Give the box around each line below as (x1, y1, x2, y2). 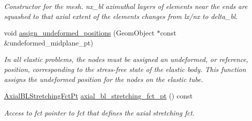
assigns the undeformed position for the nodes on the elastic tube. (4, 73, 203, 84)
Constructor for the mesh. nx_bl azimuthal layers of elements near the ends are (4, 1, 248, 11)
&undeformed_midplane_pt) (4, 37, 93, 47)
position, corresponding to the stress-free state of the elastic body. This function (4, 63, 246, 74)
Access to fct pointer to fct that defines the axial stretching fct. (4, 107, 195, 117)
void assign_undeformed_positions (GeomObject (4, 27, 155, 38)
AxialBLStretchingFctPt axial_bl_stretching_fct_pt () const (4, 90, 193, 101)
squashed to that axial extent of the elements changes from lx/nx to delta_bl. (4, 10, 238, 21)
